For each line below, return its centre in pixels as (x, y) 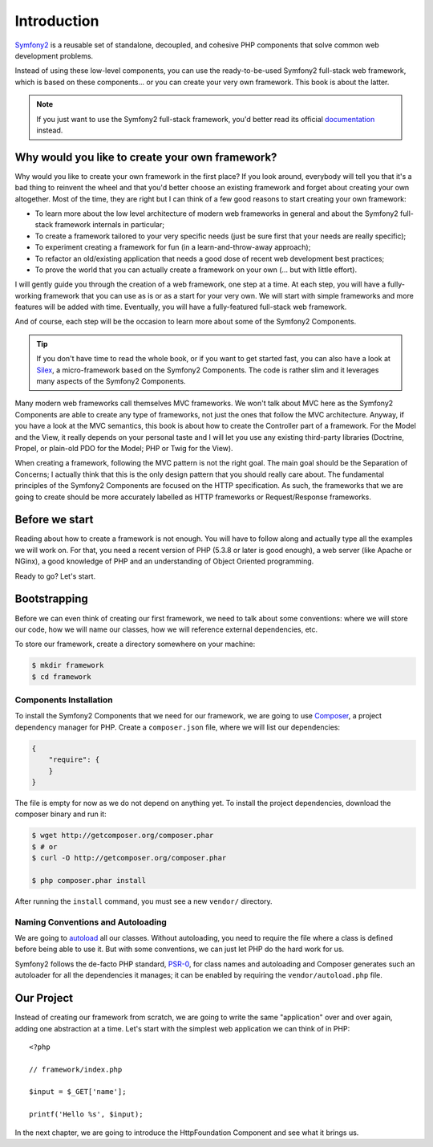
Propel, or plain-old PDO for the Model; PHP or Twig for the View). (124, 448)
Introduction (57, 21)
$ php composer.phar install (89, 880)
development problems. (54, 55)
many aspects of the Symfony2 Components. (111, 381)
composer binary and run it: (61, 814)
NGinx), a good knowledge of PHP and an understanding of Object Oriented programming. (164, 561)
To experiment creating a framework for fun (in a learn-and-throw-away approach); (173, 247)
